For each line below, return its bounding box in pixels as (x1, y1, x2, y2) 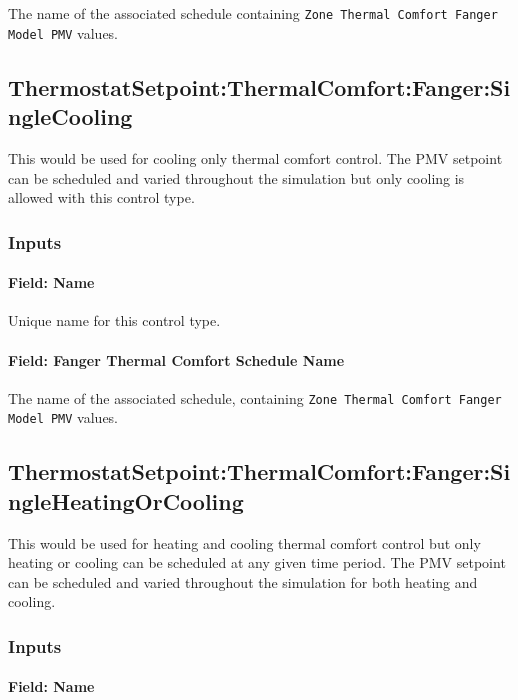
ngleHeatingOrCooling (8, 485, 244, 516)
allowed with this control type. (8, 187, 195, 208)
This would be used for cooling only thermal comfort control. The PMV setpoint (8, 147, 503, 168)
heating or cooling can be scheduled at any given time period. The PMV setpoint (8, 552, 506, 573)
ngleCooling (8, 101, 133, 132)
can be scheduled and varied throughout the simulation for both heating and (8, 571, 478, 592)
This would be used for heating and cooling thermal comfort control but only (8, 532, 481, 553)
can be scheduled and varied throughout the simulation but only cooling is (8, 167, 465, 188)
